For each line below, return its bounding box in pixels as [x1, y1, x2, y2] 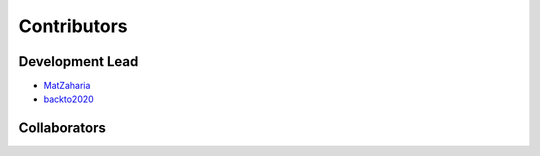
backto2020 [43, 93, 94, 105]
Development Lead [18, 53, 139, 70]
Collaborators [18, 120, 107, 137]
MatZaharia [43, 80, 91, 92]
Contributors [18, 15, 129, 37]
